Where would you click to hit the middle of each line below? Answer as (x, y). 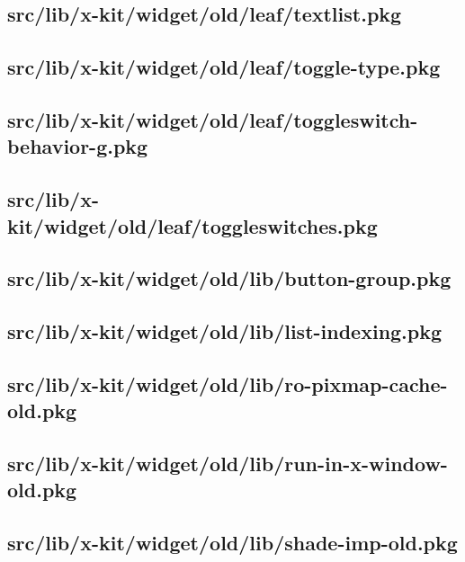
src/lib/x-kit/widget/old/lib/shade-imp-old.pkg (232, 543)
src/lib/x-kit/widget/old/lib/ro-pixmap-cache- (228, 384)
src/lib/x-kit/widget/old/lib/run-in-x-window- (228, 464)
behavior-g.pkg (78, 146)
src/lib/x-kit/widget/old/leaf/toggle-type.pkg (224, 67)
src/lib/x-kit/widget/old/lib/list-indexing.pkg (225, 331)
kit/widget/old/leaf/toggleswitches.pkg (192, 225)
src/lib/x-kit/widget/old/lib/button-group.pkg (229, 278)
